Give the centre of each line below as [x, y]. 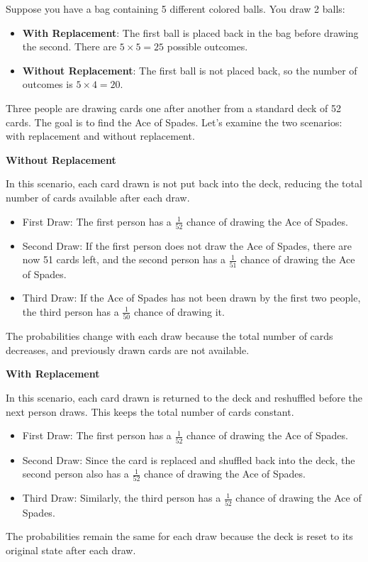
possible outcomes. [207, 46]
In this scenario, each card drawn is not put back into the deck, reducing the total [184, 183]
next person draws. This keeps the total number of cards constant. [150, 411]
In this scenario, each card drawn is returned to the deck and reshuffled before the [184, 398]
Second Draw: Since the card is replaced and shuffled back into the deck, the [189, 459]
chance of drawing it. [179, 311]
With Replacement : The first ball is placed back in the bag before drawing [190, 32]
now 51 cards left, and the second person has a [124, 259]
